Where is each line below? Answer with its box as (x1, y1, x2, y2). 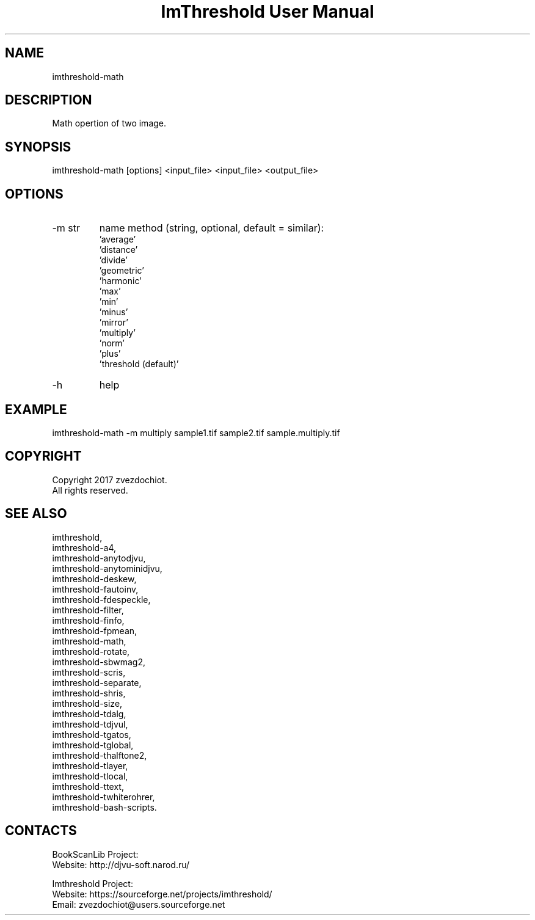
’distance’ (99, 244, 138, 255)
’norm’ (99, 338, 125, 349)
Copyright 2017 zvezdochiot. (52, 474, 167, 485)
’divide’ (99, 255, 128, 266)
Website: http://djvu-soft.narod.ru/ (52, 859, 190, 870)
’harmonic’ (99, 276, 142, 287)
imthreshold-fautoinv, (52, 583, 139, 594)
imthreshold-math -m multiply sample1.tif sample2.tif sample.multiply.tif (52, 427, 340, 438)
